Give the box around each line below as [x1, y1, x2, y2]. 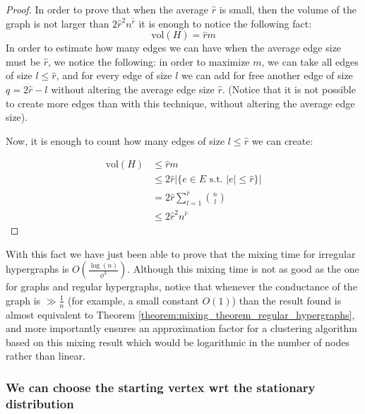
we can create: [251, 133, 313, 148]
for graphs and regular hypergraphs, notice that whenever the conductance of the [6, 279, 357, 294]
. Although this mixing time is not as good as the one [127, 261, 359, 276]
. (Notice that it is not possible [222, 81, 356, 96]
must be [6, 54, 41, 69]
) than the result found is [232, 292, 342, 307]
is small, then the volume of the [219, 2, 357, 16]
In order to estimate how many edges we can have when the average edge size [6, 40, 342, 55]
